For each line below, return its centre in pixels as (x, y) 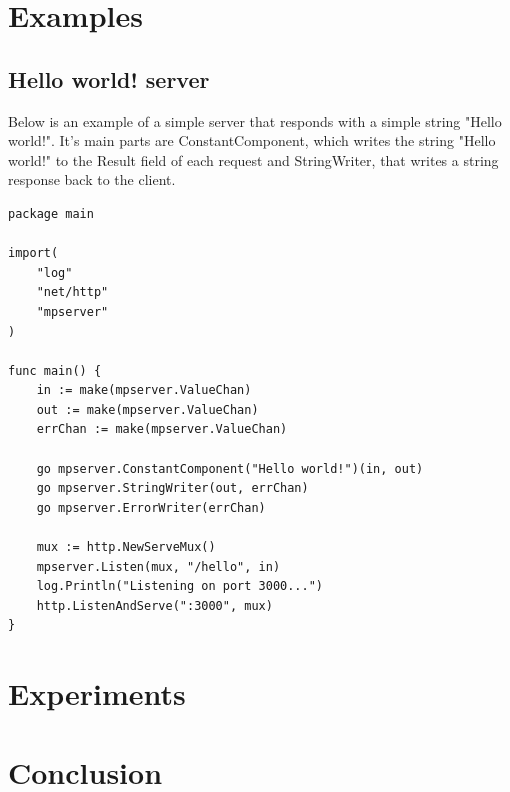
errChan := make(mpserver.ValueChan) (162, 429)
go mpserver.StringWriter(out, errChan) (172, 488)
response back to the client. (92, 179)
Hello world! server (109, 78)
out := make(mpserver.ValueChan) (147, 409)
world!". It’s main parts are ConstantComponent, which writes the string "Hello (252, 140)
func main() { (55, 370)
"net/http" (72, 292)
